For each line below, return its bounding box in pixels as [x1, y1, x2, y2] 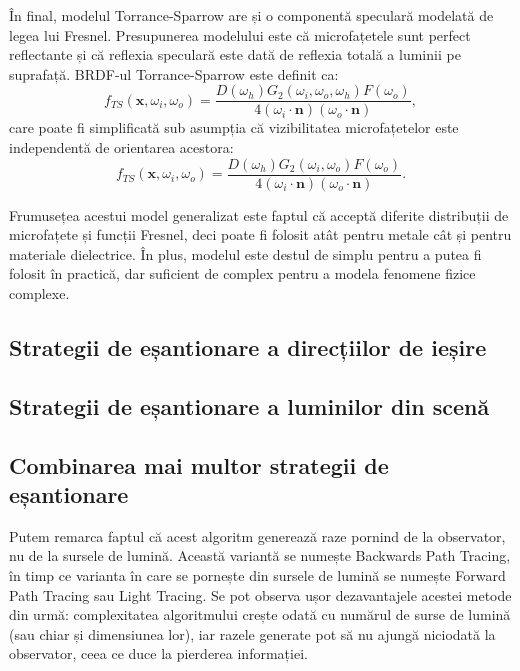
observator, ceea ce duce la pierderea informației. [9, 643, 308, 664]
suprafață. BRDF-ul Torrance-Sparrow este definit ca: [9, 63, 339, 84]
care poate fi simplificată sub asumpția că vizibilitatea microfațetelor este [9, 117, 459, 138]
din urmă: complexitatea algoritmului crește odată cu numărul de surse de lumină [9, 604, 511, 625]
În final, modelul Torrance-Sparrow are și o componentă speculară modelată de [9, 5, 494, 25]
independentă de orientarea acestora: [9, 137, 234, 158]
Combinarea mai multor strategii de [9, 449, 389, 480]
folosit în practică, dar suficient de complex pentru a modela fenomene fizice [9, 263, 476, 284]
